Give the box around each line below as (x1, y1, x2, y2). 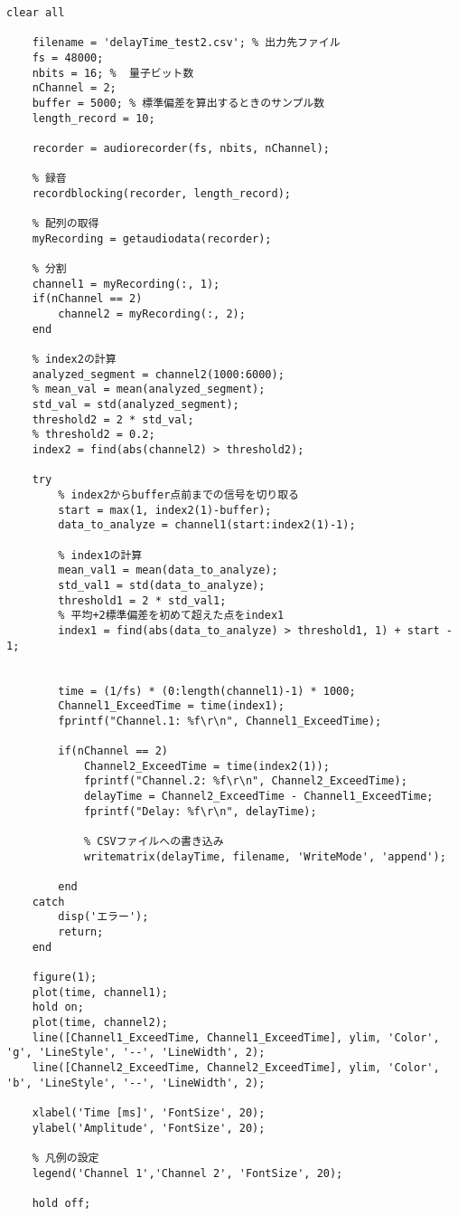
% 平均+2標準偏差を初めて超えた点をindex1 (58, 609, 285, 622)
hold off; (32, 1196, 91, 1210)
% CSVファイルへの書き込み (83, 835, 224, 849)
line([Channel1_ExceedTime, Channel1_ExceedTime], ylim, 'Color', (32, 1031, 440, 1044)
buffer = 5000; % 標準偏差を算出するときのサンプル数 (32, 96, 325, 109)
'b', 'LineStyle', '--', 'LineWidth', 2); (6, 1076, 266, 1089)
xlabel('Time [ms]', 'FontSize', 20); (32, 1106, 266, 1119)
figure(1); (32, 971, 98, 983)
